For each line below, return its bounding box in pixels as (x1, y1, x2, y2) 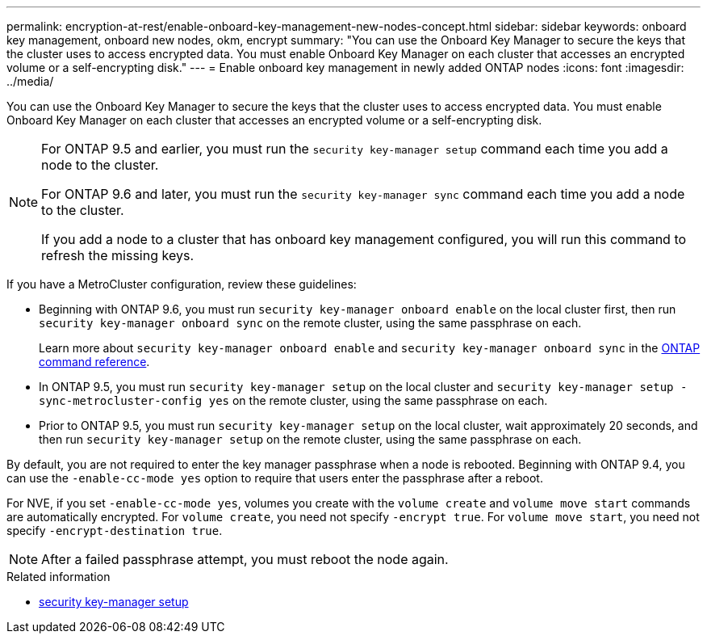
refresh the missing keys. (41, 247, 194, 263)
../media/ (6, 74, 54, 88)
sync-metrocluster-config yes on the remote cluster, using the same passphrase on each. (39, 394, 548, 407)
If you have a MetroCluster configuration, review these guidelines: (6, 277, 357, 291)
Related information (6, 570, 111, 583)
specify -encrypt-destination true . (6, 524, 223, 537)
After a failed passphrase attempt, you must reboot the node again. (41, 551, 449, 567)
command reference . (39, 355, 150, 368)
